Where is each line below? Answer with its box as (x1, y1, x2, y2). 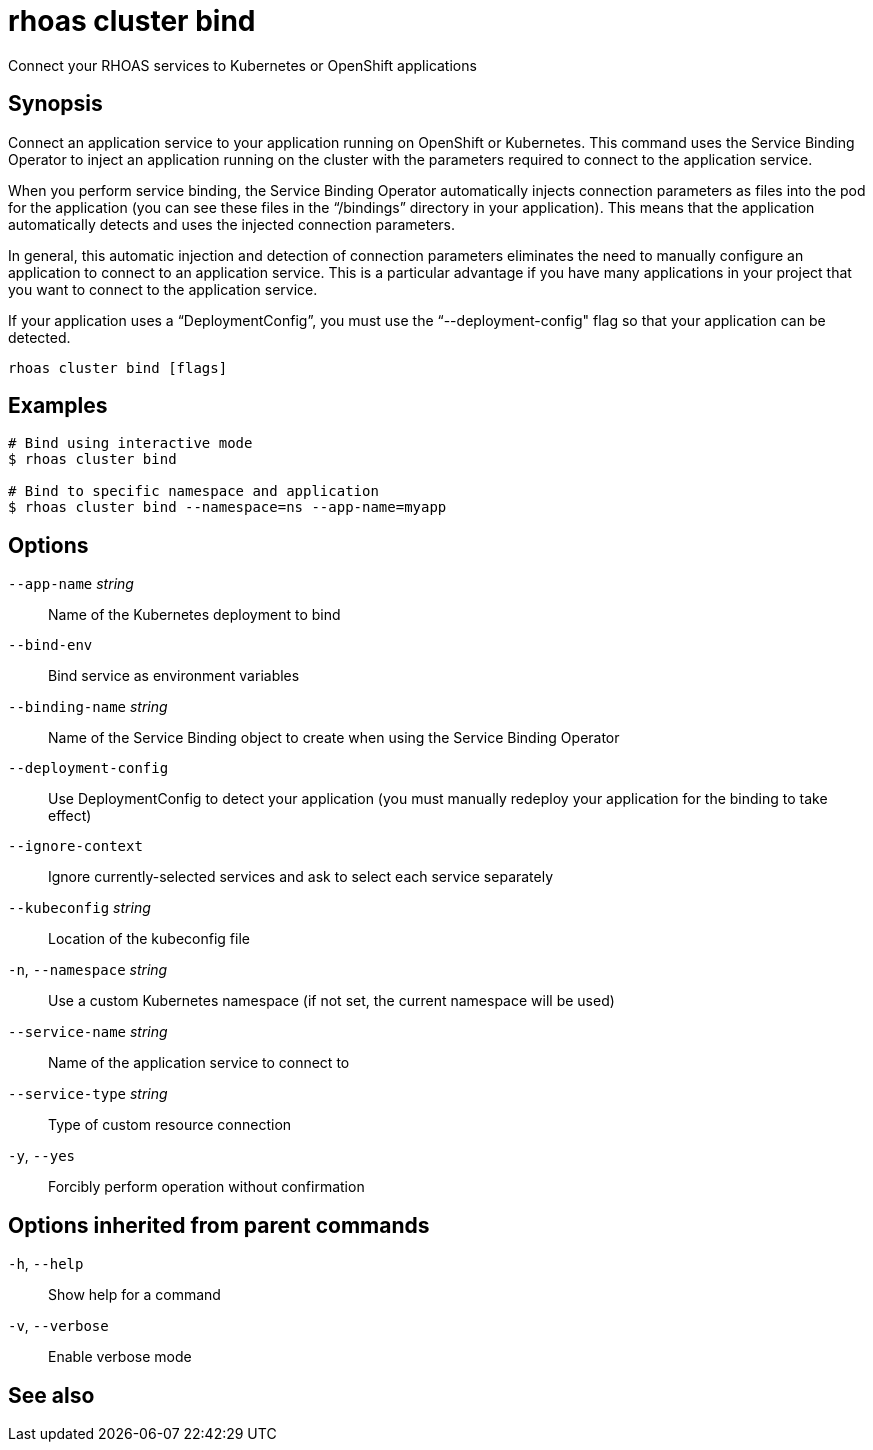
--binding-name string (8, 698, 168, 716)
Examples (8, 393, 108, 419)
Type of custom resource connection (48, 1116, 292, 1134)
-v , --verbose (8, 1317, 109, 1335)
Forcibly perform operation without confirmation (48, 1178, 365, 1196)
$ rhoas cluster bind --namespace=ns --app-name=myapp (8, 499, 447, 516)
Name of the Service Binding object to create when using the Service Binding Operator (48, 729, 620, 747)
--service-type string (8, 1085, 168, 1103)
